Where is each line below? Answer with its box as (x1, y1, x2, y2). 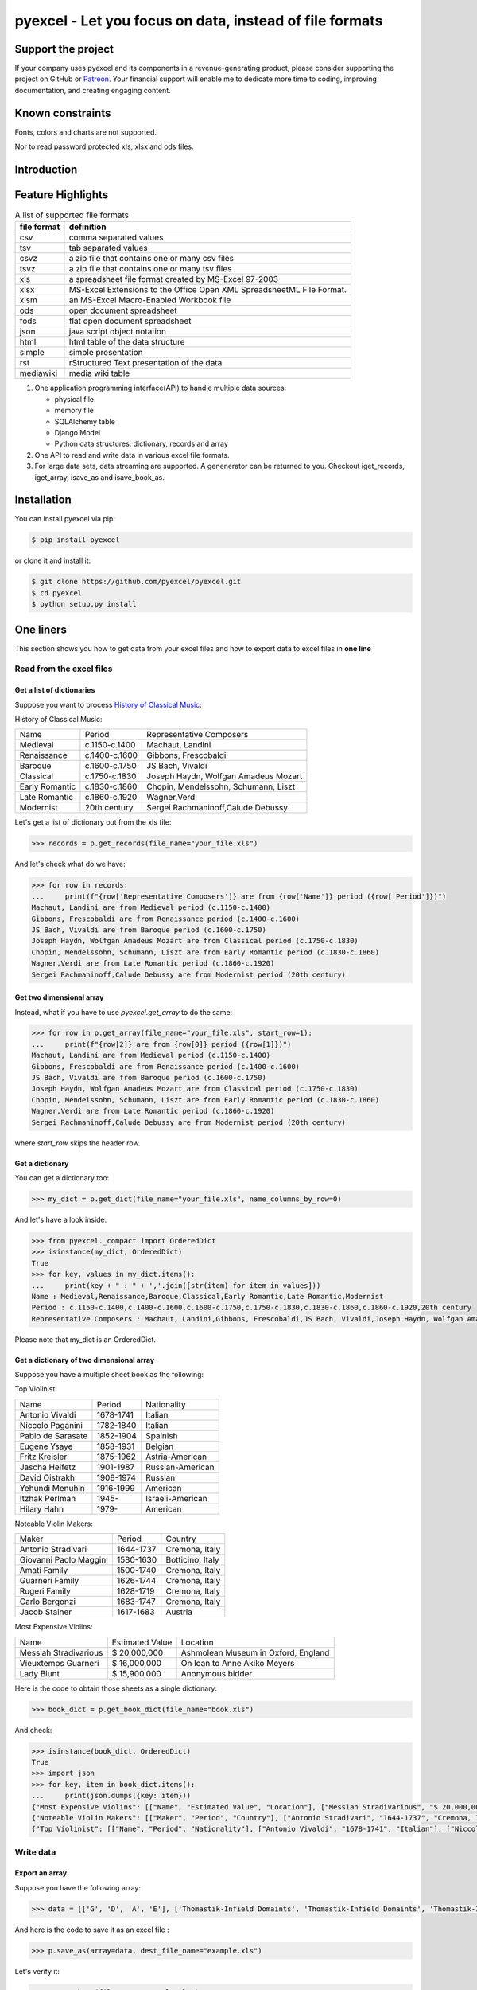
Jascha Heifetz (19, 1461, 76, 1473)
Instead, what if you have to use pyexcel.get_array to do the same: (14, 1007, 233, 1016)
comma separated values (68, 232, 164, 243)
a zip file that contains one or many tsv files (68, 263, 232, 275)
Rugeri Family (19, 1586, 72, 1597)
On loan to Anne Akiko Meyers (180, 1657, 295, 1668)
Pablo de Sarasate (19, 1430, 88, 1441)
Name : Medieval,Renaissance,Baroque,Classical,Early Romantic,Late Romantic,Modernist (31, 1292, 384, 1301)
